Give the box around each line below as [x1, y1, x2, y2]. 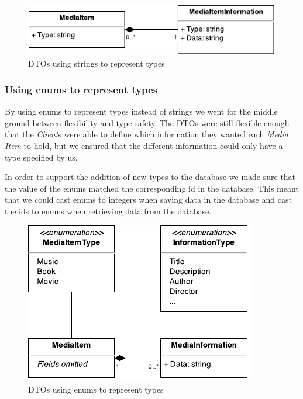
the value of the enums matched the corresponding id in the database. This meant [5, 182, 299, 194]
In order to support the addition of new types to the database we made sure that [5, 171, 296, 183]
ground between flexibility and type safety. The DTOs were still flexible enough [5, 116, 290, 129]
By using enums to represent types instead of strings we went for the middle [5, 105, 278, 117]
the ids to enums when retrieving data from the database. [5, 204, 212, 217]
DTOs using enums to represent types [28, 383, 164, 395]
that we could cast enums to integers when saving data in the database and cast [5, 193, 292, 206]
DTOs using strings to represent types [28, 57, 165, 70]
